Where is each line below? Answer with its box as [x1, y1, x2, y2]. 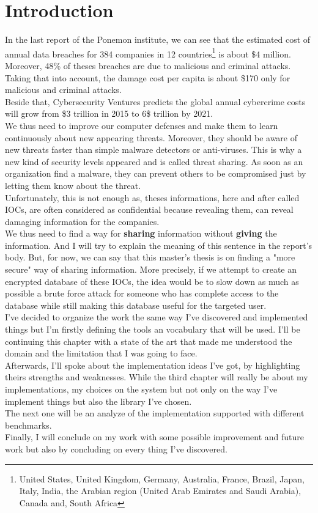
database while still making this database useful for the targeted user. [5, 298, 267, 311]
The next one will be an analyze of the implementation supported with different [5, 407, 305, 419]
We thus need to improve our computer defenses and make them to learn [5, 119, 278, 131]
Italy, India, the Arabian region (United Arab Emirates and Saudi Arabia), [19, 484, 301, 497]
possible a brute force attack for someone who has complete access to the [5, 287, 279, 300]
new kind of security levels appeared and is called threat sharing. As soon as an [5, 155, 303, 168]
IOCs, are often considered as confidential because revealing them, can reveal [5, 203, 294, 216]
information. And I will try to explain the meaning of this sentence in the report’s [5, 238, 312, 251]
